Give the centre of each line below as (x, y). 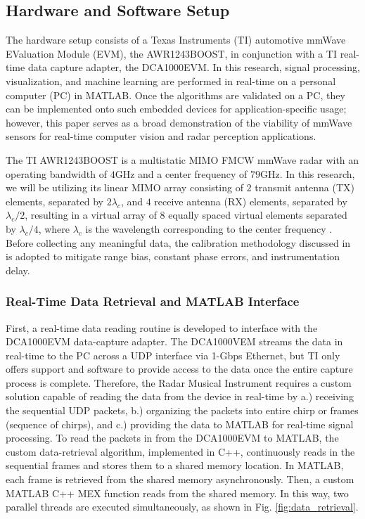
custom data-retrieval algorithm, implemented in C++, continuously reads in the (180, 451)
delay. (18, 270)
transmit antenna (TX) (305, 187)
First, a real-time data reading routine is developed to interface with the (162, 327)
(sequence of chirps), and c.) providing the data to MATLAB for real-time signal (180, 424)
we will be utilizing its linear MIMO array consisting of (124, 187)
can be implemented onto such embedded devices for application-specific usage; (176, 109)
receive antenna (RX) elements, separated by (251, 201)
